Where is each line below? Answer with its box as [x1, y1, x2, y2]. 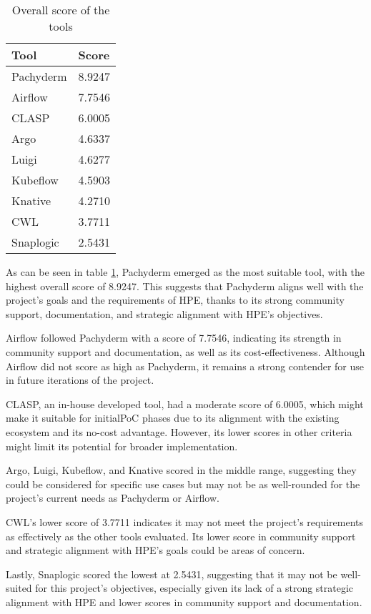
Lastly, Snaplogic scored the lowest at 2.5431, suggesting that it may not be [6, 566, 337, 581]
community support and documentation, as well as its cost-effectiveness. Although [6, 344, 365, 359]
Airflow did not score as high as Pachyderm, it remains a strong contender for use [6, 358, 365, 373]
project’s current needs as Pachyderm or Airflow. [6, 490, 219, 505]
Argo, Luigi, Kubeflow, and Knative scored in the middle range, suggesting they [6, 462, 357, 477]
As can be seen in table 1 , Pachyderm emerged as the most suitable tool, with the [6, 264, 365, 279]
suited [6, 580, 32, 595]
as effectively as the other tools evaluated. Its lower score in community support [6, 528, 356, 543]
